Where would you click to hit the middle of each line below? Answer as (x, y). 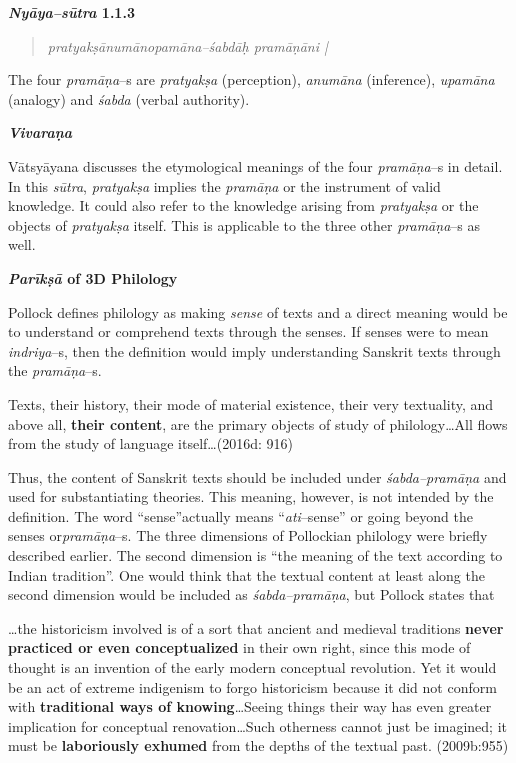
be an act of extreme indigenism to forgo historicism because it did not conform (252, 686)
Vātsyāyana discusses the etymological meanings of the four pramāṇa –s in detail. (255, 165)
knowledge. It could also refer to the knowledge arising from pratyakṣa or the (243, 205)
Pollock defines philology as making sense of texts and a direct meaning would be (258, 311)
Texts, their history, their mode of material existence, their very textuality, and (251, 403)
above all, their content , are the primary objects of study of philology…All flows (258, 423)
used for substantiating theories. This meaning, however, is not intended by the (251, 496)
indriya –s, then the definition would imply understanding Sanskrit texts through (254, 350)
